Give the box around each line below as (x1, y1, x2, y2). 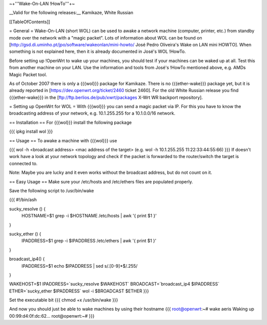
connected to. (9, 161, 38, 166)
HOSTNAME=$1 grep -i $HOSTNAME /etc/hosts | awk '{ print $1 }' (21, 213, 157, 219)
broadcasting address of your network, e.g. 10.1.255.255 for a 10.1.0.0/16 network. (9, 110, 176, 116)
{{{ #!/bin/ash (9, 197, 37, 203)
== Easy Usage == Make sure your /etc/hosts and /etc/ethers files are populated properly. (9, 178, 193, 185)
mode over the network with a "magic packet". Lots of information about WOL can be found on (9, 35, 202, 41)
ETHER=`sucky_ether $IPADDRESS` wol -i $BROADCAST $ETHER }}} (9, 288, 149, 294)
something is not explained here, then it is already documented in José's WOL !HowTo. (9, 48, 186, 54)
